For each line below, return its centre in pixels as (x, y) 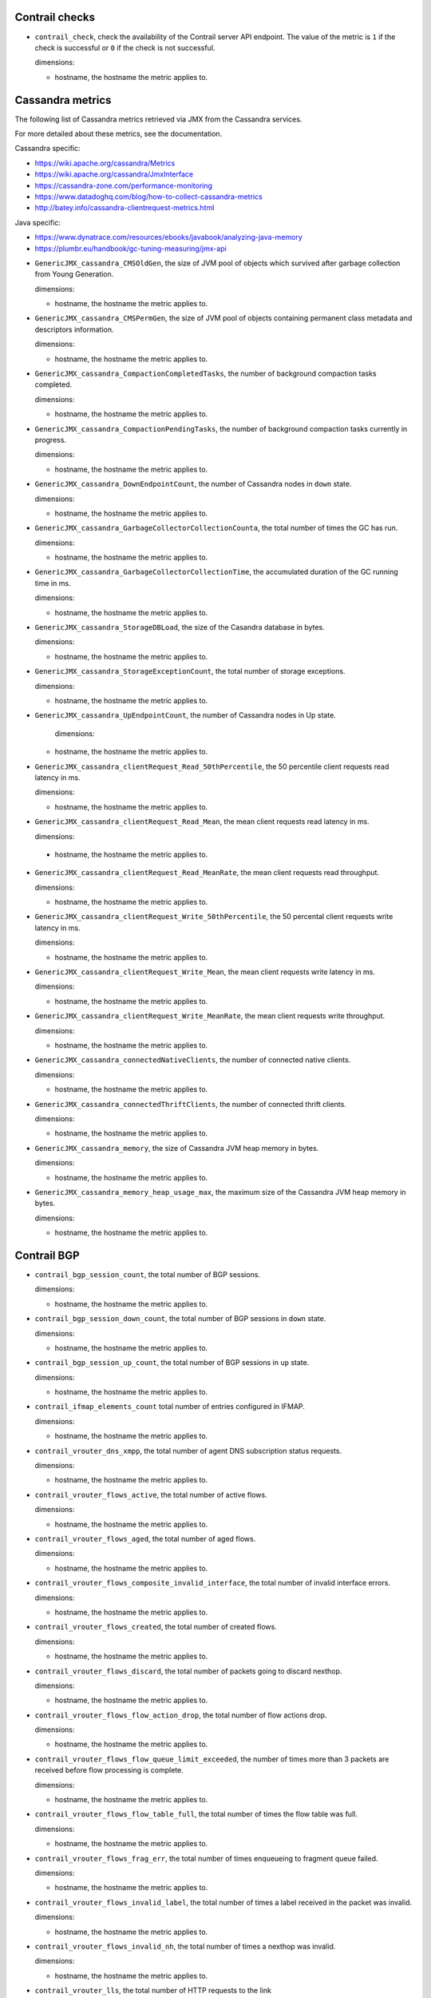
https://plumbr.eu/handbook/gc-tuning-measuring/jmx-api (130, 249)
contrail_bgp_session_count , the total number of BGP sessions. (148, 1274)
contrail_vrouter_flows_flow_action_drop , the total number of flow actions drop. (181, 1715)
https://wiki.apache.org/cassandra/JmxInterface (114, 174)
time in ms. (53, 583)
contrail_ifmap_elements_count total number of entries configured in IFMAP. (170, 1407)
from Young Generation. (74, 274)
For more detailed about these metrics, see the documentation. (119, 133)
